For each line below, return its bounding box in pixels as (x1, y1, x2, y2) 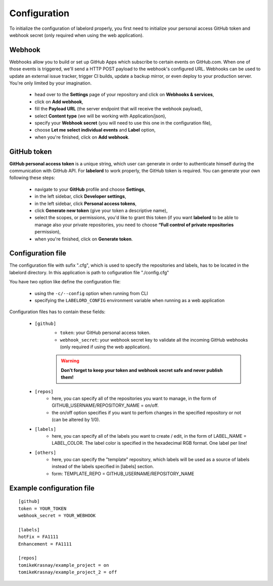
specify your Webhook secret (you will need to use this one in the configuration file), (34, 119, 212, 126)
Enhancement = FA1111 (18, 541, 72, 547)
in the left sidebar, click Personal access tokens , (34, 200, 136, 206)
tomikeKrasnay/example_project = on (18, 562, 109, 568)
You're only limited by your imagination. (9, 80, 92, 86)
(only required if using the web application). (60, 344, 151, 350)
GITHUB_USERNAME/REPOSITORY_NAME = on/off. (52, 402, 159, 408)
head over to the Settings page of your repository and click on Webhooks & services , (34, 92, 214, 98)
